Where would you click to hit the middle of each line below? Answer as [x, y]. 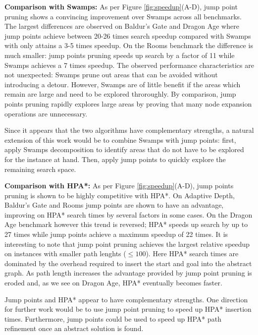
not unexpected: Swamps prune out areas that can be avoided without [111, 75]
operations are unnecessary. [46, 113]
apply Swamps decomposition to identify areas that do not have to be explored [124, 149]
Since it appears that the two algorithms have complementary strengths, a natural [129, 130]
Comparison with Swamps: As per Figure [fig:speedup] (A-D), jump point [121, 6]
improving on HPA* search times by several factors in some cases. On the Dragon [129, 214]
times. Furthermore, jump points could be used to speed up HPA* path [113, 318]
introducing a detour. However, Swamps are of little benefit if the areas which [123, 84]
